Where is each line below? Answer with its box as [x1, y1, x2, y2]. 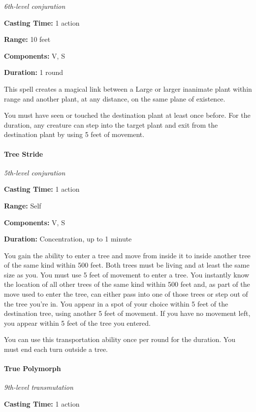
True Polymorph [4, 363, 61, 374]
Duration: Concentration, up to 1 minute [4, 234, 132, 244]
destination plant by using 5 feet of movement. [4, 129, 145, 139]
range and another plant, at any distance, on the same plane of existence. [4, 93, 225, 103]
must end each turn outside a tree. [4, 344, 108, 354]
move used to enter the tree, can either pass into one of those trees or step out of [4, 289, 248, 299]
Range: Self [4, 200, 41, 210]
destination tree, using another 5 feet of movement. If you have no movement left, [4, 308, 251, 318]
